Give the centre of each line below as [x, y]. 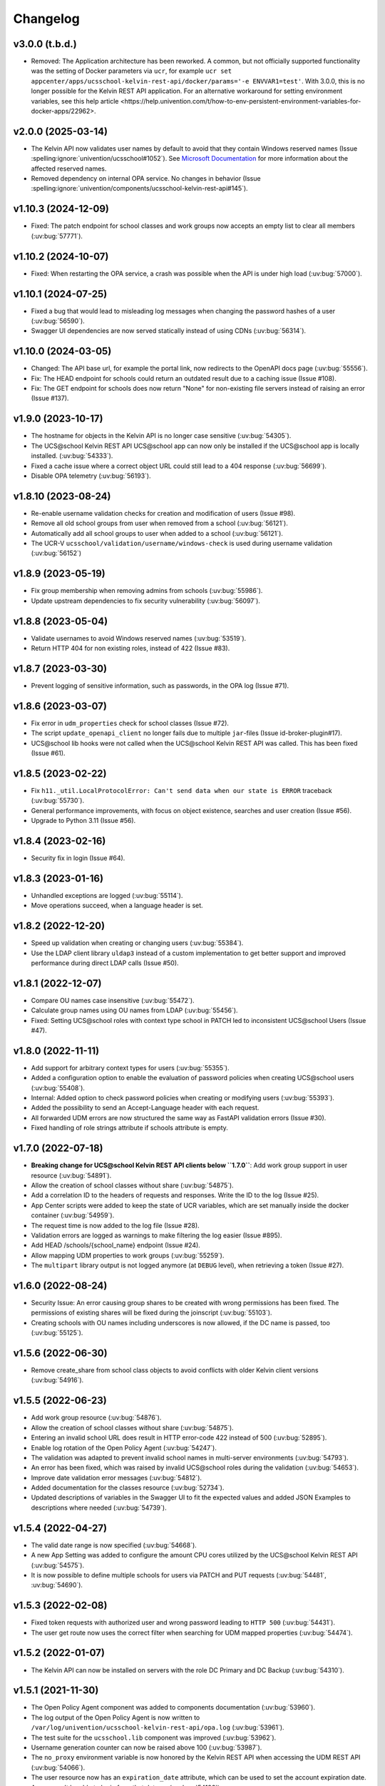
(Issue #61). [48, 753]
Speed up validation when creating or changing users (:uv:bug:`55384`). [137, 943]
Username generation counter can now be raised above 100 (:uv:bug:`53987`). [147, 1747]
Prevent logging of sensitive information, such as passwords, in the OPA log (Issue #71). [160, 685]
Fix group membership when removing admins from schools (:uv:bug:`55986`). [147, 591]
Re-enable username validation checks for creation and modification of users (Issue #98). [163, 513]
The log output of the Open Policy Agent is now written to [115, 1717]
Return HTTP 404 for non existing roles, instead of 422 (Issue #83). [130, 648]
